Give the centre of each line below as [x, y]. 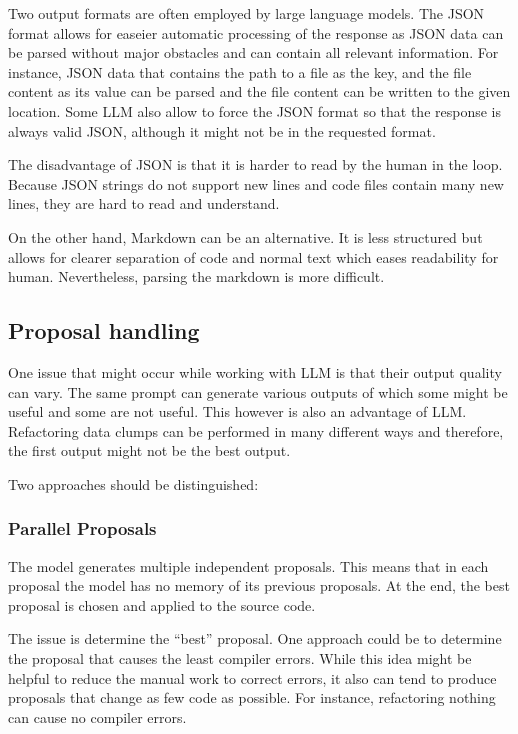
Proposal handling [104, 330]
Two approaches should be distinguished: [133, 483]
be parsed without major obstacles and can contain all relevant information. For [253, 52]
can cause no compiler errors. [97, 716]
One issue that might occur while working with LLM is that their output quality [255, 371]
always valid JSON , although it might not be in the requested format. [222, 130]
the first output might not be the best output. [149, 450]
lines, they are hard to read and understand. [144, 203]
